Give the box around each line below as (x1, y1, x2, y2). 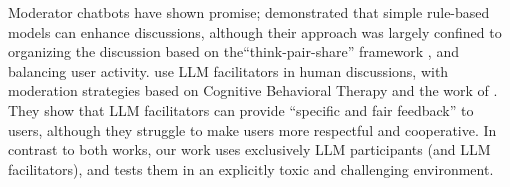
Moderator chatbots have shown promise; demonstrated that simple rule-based (8, 2, 490, 22)
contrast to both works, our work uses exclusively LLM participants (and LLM (8, 139, 491, 160)
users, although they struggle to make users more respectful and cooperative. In (8, 119, 497, 140)
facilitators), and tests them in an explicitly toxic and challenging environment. (8, 158, 494, 179)
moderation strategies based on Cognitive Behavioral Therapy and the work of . (8, 80, 498, 101)
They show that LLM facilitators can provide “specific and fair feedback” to (8, 99, 474, 120)
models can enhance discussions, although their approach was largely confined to (8, 21, 502, 42)
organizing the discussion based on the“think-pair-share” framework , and (8, 41, 459, 62)
